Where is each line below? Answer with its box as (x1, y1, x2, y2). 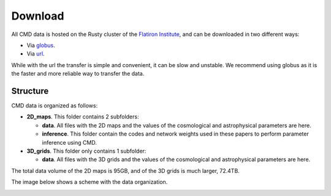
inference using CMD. (42, 139, 97, 146)
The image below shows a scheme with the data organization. (11, 178, 168, 186)
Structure (11, 85, 49, 96)
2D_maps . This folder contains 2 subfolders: (26, 113, 139, 120)
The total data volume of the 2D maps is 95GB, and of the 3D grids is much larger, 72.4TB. (11, 167, 240, 174)
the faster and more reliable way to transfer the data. (11, 70, 145, 78)
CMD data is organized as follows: (11, 102, 98, 109)
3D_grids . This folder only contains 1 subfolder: (26, 147, 146, 154)
